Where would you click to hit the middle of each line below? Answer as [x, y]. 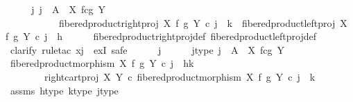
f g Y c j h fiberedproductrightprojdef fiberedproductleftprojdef [161, 36]
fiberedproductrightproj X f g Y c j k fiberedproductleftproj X [203, 22]
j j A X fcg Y [68, 9]
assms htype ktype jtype [64, 90]
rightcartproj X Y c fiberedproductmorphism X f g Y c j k [180, 76]
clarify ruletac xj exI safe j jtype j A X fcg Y [147, 49]
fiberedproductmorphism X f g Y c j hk [102, 63]
